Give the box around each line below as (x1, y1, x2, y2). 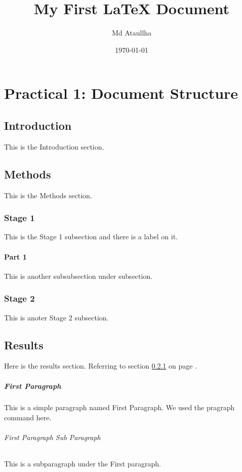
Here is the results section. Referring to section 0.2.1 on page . (4, 360, 197, 371)
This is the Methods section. (4, 190, 92, 200)
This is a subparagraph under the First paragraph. (4, 458, 161, 469)
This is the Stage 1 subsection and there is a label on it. (4, 231, 178, 242)
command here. (4, 412, 52, 423)
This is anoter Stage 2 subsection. (4, 312, 109, 322)
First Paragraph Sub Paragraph (4, 432, 101, 443)
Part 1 (4, 251, 27, 262)
